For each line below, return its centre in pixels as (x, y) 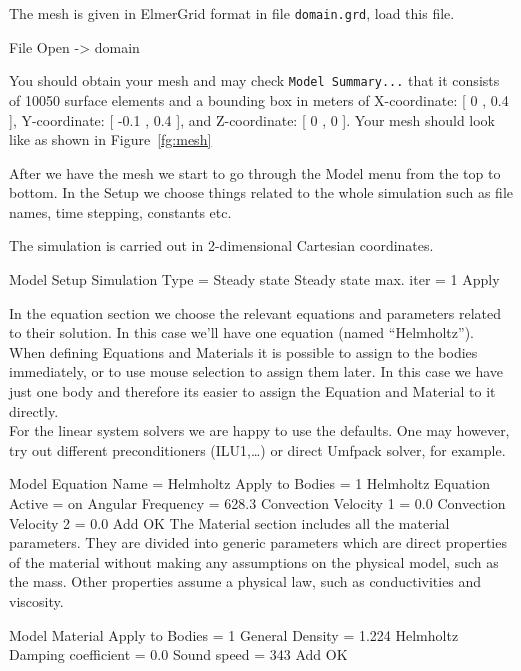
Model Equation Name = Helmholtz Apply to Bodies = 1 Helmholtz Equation (249, 483)
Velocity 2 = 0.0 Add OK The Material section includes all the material (229, 522)
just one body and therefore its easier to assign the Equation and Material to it (252, 391)
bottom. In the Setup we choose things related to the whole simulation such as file (261, 192)
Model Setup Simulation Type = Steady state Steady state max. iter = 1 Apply (254, 279)
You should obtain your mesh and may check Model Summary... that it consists (254, 80)
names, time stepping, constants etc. (120, 211)
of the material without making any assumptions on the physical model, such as (254, 561)
